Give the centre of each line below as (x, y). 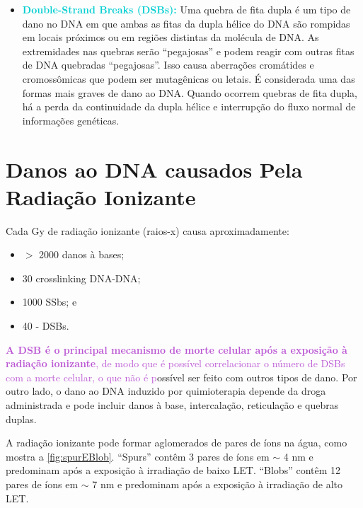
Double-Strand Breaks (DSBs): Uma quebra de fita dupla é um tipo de (186, 9)
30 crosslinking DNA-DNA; (81, 278)
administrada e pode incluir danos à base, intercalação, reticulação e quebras (172, 405)
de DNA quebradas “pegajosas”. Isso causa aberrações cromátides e (168, 65)
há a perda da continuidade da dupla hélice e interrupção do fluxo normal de (189, 106)
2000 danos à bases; (82, 254)
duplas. (21, 418)
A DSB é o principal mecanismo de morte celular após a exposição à (177, 349)
